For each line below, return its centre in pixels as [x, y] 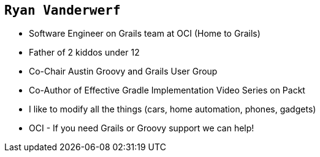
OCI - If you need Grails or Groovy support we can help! [142, 128]
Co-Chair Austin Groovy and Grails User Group [123, 71]
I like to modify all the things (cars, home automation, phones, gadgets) [173, 109]
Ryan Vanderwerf [63, 10]
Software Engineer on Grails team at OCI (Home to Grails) [145, 34]
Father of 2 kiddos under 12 [84, 53]
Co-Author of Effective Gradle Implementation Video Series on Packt [167, 90]
